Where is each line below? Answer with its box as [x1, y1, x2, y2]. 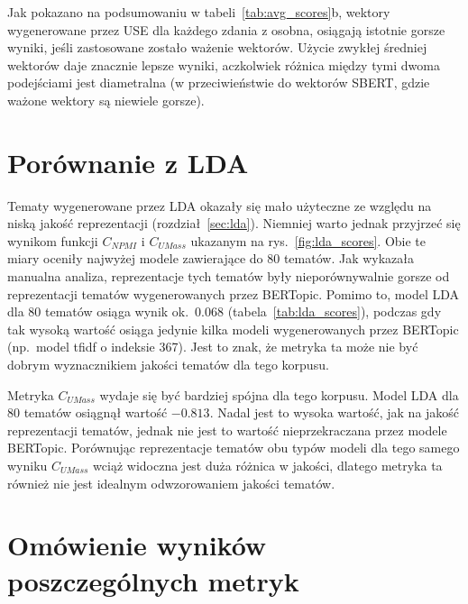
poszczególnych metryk [7, 562, 299, 599]
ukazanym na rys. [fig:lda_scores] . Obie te [190, 231, 427, 250]
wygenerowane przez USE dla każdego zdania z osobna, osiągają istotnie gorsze [7, 20, 445, 39]
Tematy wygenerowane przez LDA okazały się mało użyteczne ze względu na [7, 196, 432, 215]
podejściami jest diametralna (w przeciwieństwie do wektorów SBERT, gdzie [7, 73, 430, 92]
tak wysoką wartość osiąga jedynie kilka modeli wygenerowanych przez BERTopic [7, 319, 459, 338]
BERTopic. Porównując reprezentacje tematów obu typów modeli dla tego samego [7, 438, 460, 457]
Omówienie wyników [7, 526, 267, 563]
